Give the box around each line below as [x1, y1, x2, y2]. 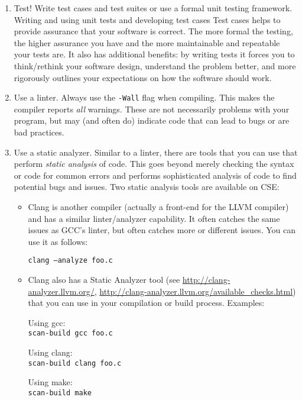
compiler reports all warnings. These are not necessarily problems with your [14, 102, 290, 115]
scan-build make [28, 388, 92, 397]
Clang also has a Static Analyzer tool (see [28, 273, 180, 285]
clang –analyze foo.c [28, 256, 113, 265]
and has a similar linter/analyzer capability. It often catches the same [28, 212, 280, 224]
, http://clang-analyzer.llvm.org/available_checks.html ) [94, 285, 296, 297]
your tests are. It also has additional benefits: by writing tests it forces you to [14, 48, 295, 60]
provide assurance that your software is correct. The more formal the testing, [14, 25, 293, 37]
